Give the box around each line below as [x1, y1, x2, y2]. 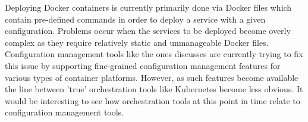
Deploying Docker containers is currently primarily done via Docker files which [5, 1, 292, 13]
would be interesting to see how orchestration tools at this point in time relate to [5, 94, 300, 107]
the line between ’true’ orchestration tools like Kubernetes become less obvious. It [5, 83, 303, 95]
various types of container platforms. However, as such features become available [5, 71, 298, 83]
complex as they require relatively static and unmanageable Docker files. [5, 36, 269, 48]
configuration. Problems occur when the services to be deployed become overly [5, 24, 291, 37]
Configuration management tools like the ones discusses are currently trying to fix [5, 48, 303, 60]
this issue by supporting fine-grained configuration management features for [5, 59, 281, 71]
